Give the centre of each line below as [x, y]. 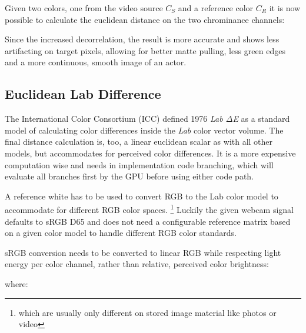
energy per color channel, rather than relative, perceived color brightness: [137, 264]
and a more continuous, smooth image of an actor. [96, 62]
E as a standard [261, 119]
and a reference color [216, 8]
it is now [285, 8]
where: [16, 283]
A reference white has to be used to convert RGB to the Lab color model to [142, 196]
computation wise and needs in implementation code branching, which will [139, 164]
